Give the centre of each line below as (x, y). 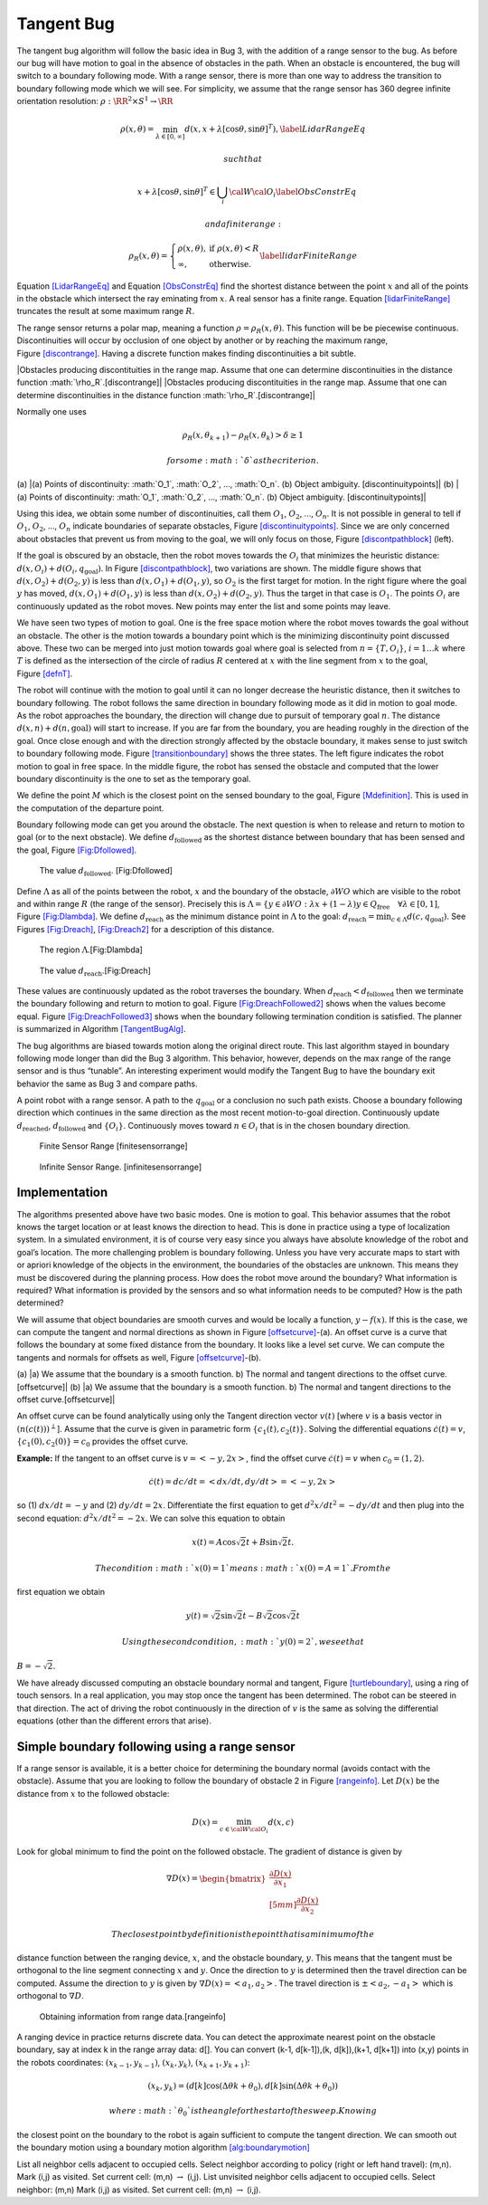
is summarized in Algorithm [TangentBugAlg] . (101, 1029)
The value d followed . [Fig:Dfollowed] (106, 872)
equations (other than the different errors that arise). (114, 1721)
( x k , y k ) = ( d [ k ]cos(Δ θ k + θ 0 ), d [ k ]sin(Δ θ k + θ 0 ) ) (243, 2086)
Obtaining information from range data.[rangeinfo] (132, 2016)
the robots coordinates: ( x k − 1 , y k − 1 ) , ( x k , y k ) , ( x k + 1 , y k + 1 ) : (133, 2063)
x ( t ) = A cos (214, 1542)
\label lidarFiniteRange (308, 255)
